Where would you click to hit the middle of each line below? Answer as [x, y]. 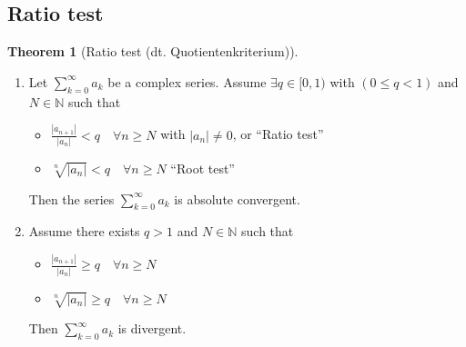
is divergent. [152, 328]
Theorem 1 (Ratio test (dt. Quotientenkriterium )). [153, 51]
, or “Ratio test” [278, 134]
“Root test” [203, 168]
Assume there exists [84, 231]
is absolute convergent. [237, 198]
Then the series [71, 198]
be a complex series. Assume [187, 81]
